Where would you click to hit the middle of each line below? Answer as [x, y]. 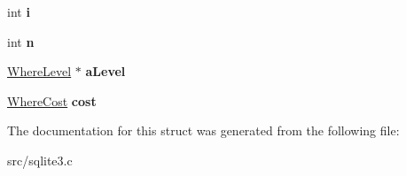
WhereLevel [39, 71]
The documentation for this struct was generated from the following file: [203, 130]
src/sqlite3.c [40, 160]
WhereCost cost [52, 100]
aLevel [105, 71]
